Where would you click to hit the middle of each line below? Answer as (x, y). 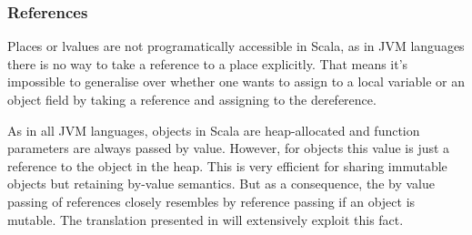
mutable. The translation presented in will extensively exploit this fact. (206, 219)
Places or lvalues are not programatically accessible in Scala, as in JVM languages (236, 46)
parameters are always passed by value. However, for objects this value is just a (229, 148)
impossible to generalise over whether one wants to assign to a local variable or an (236, 82)
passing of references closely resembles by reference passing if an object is (211, 201)
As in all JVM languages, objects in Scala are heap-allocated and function (214, 130)
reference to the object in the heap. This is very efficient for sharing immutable (227, 165)
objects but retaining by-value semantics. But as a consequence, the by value (221, 184)
